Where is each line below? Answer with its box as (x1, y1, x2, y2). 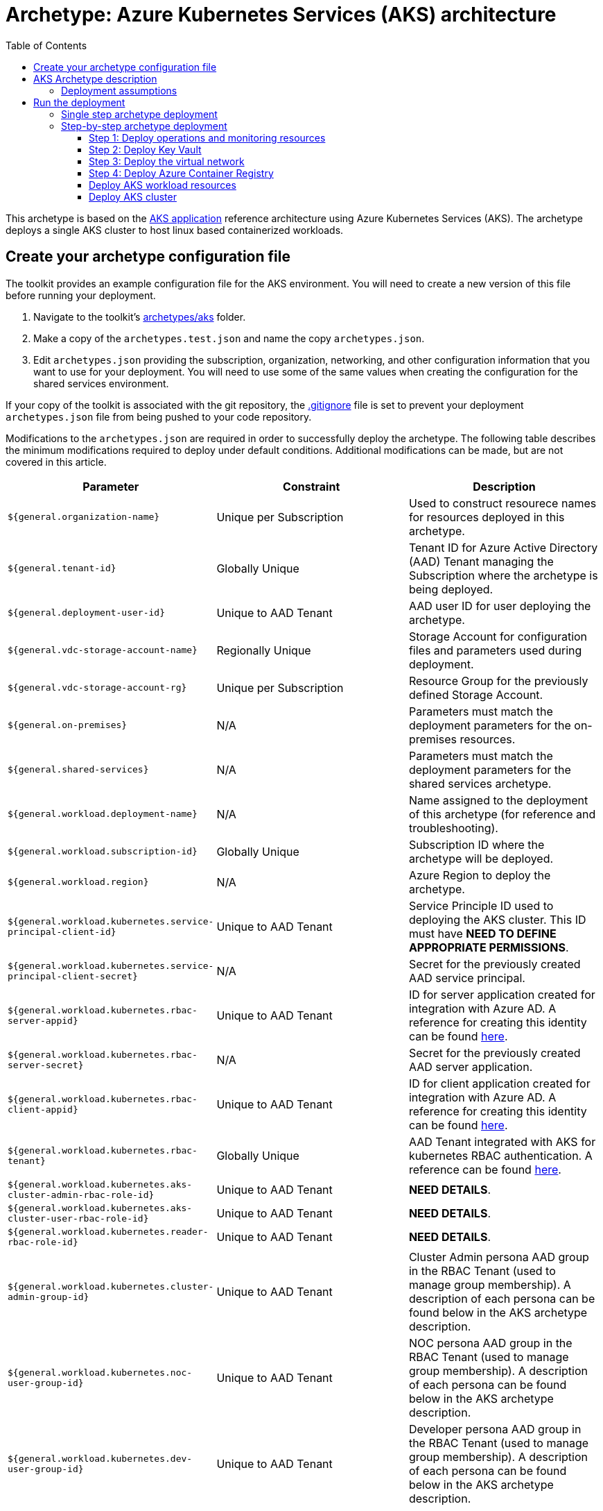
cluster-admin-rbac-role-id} (8, 1189, 155, 1200)
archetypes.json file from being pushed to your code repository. (6, 410, 312, 423)
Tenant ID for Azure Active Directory (408, 540, 598, 555)
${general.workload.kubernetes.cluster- (8, 1281, 214, 1292)
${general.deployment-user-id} (8, 607, 165, 618)
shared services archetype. (408, 776, 552, 791)
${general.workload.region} (8, 877, 149, 888)
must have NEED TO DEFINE (408, 926, 557, 940)
